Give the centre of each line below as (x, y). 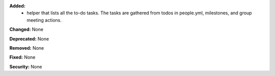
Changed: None (26, 29)
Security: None (26, 66)
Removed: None (27, 48)
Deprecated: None (29, 39)
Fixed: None (22, 57)
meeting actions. (44, 20)
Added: (17, 6)
